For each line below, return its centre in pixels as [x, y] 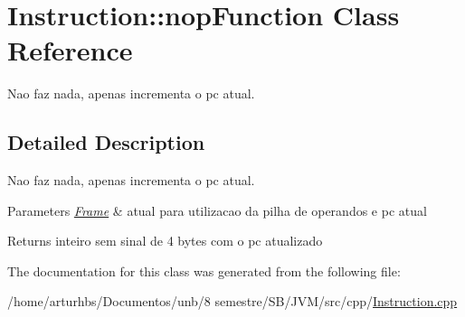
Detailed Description [106, 142]
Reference [70, 50]
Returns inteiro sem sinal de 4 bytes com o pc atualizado [165, 241]
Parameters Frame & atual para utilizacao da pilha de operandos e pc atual [217, 210]
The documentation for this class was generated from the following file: [204, 270]
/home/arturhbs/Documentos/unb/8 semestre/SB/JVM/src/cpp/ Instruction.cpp [232, 301]
